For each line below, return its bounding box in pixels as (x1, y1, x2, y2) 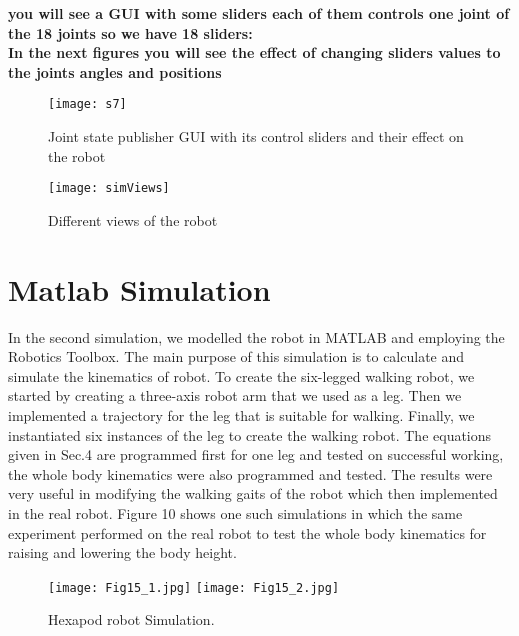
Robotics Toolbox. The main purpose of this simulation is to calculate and (8, 346, 465, 367)
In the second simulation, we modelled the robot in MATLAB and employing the (8, 326, 505, 347)
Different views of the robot (48, 209, 218, 230)
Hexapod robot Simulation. (48, 609, 215, 630)
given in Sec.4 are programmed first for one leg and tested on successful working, (8, 444, 504, 465)
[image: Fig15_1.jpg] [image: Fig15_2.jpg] (48, 580, 340, 595)
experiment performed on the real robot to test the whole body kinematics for (8, 522, 487, 543)
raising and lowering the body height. (8, 542, 237, 563)
